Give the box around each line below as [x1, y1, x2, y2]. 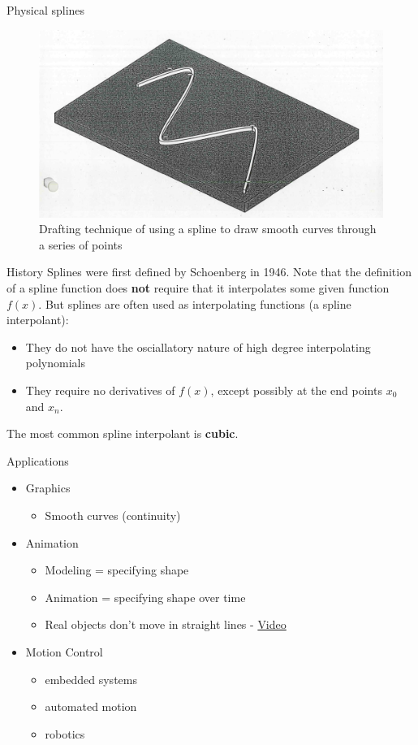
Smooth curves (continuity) [45, 506, 181, 523]
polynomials [25, 354, 86, 371]
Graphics [25, 479, 71, 496]
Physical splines [6, 2, 85, 18]
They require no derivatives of [25, 381, 175, 398]
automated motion [45, 698, 137, 715]
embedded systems [45, 670, 137, 687]
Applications [6, 452, 69, 469]
